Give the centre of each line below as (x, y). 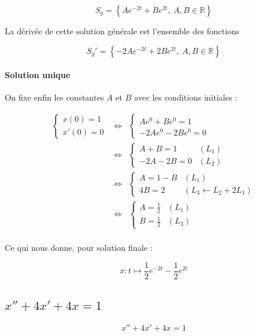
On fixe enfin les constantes (54, 97)
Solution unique (38, 75)
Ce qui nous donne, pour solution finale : (79, 248)
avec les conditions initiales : (185, 97)
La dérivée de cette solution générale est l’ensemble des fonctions (122, 31)
